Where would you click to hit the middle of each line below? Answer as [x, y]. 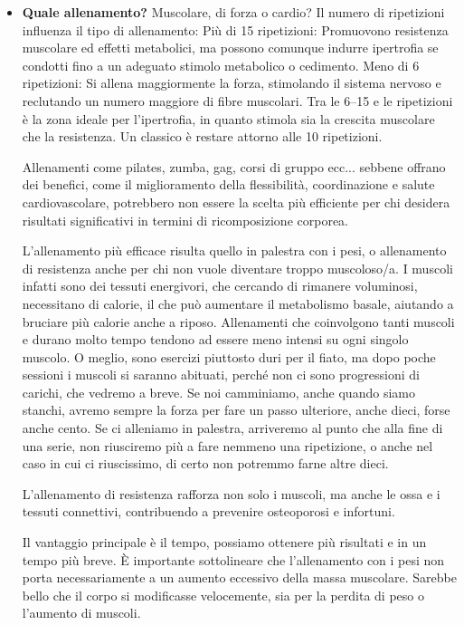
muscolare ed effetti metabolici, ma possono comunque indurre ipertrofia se [230, 48]
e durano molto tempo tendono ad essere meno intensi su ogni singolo [215, 339]
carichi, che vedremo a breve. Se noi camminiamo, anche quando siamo [218, 392]
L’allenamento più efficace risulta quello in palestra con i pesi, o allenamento [234, 250]
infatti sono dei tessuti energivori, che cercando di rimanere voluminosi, [220, 286]
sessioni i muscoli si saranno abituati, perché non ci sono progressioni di [221, 375]
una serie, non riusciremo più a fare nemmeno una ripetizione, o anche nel [227, 445]
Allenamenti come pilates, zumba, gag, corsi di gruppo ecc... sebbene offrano [234, 166]
